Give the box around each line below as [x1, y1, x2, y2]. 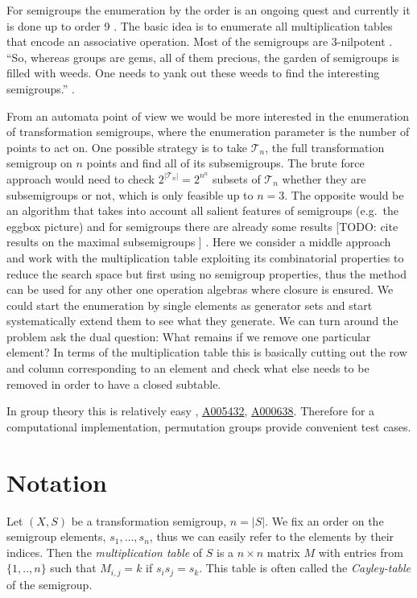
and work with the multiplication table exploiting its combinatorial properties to [6, 249, 404, 266]
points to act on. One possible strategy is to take [6, 138, 248, 155]
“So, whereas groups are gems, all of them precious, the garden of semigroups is [6, 48, 400, 65]
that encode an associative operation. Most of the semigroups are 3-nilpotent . [6, 33, 393, 50]
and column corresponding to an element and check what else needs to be [6, 360, 370, 377]
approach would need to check [6, 170, 155, 187]
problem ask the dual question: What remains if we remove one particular [6, 328, 371, 344]
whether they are [282, 170, 366, 187]
